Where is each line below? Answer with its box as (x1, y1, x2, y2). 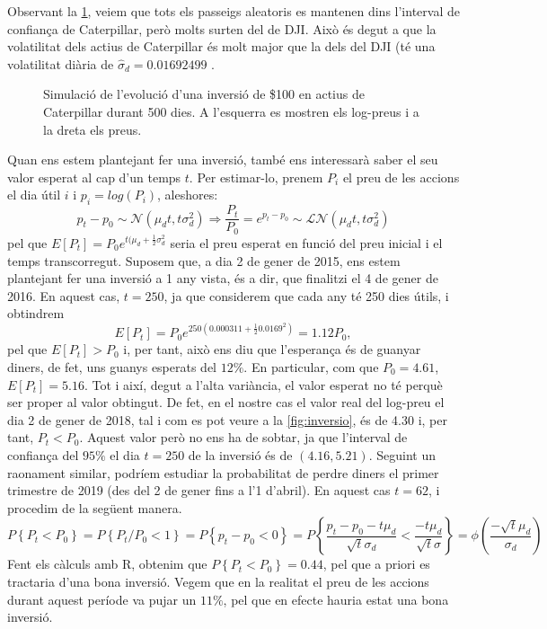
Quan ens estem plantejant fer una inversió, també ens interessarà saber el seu (7, 150, 438, 169)
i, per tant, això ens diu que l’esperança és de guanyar (123, 340, 421, 359)
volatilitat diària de (7, 54, 114, 73)
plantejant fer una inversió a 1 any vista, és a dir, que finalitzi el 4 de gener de (7, 269, 438, 288)
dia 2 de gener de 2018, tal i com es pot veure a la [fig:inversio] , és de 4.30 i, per (7, 410, 447, 429)
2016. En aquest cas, (7, 286, 120, 305)
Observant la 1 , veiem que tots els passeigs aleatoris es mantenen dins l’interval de (7, 2, 460, 20)
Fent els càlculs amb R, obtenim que (7, 554, 207, 573)
